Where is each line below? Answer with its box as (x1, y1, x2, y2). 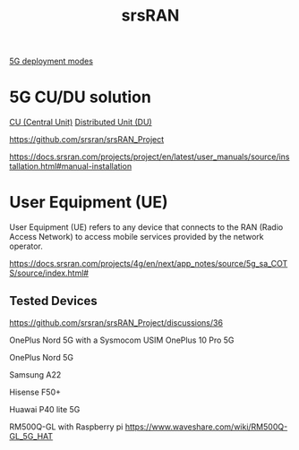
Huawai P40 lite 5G (9, 403, 81, 414)
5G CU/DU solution (9, 87, 152, 107)
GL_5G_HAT (9, 430, 54, 441)
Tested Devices (9, 293, 98, 309)
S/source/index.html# (9, 267, 90, 278)
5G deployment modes (9, 55, 94, 67)
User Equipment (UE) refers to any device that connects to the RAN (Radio (9, 222, 284, 233)
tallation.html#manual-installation (9, 161, 132, 172)
